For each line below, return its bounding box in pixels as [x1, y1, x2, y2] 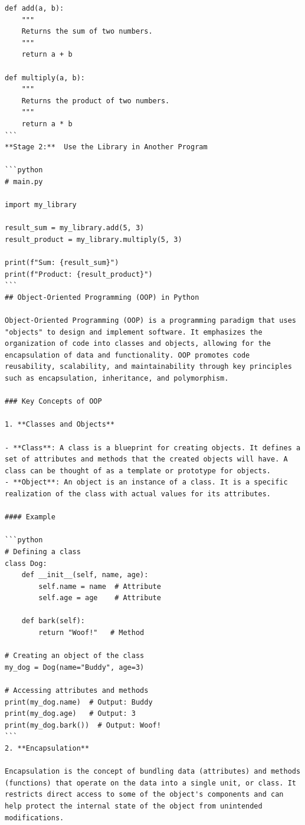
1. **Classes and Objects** [5, 420, 115, 429]
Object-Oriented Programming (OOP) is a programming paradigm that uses [5, 316, 296, 325]
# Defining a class [5, 547, 81, 556]
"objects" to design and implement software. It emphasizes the [5, 328, 263, 336]
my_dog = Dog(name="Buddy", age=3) [5, 663, 145, 672]
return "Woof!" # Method [38, 628, 145, 637]
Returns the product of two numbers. [21, 96, 170, 105]
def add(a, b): [5, 4, 64, 12]
